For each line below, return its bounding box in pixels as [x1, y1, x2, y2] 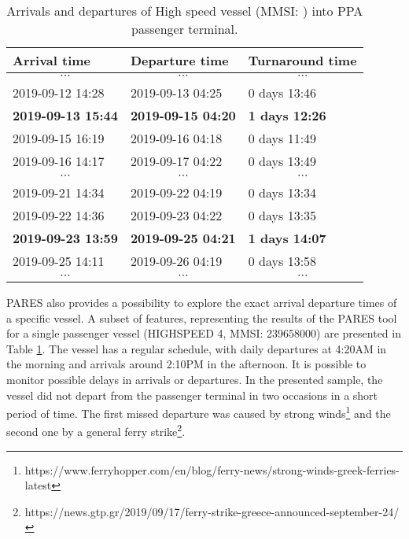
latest [24, 477, 52, 493]
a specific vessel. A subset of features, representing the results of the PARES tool [6, 309, 397, 326]
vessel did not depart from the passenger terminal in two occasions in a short [6, 386, 378, 403]
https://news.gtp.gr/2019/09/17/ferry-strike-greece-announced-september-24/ [24, 503, 400, 519]
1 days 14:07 [248, 229, 326, 247]
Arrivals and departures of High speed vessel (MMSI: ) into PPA [6, 2, 363, 20]
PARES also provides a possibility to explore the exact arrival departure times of [6, 294, 397, 310]
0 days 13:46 [248, 83, 317, 102]
